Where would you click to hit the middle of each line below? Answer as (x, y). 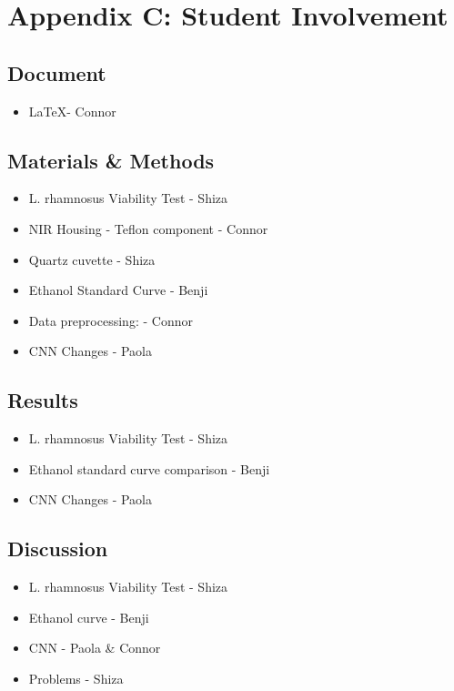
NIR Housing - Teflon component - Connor (148, 228)
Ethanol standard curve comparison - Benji (149, 468)
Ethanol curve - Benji (89, 617)
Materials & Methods (111, 160)
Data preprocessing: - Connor (111, 320)
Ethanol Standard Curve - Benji (118, 290)
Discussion (58, 549)
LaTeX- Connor (72, 111)
